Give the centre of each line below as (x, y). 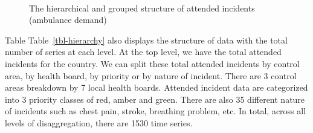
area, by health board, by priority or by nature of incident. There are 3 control (151, 75)
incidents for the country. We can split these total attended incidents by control (152, 63)
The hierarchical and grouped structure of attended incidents (142, 8)
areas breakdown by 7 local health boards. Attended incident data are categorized (156, 87)
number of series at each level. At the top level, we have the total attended (143, 52)
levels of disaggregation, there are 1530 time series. (99, 122)
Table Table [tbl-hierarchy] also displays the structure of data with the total (146, 40)
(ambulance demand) (68, 20)
